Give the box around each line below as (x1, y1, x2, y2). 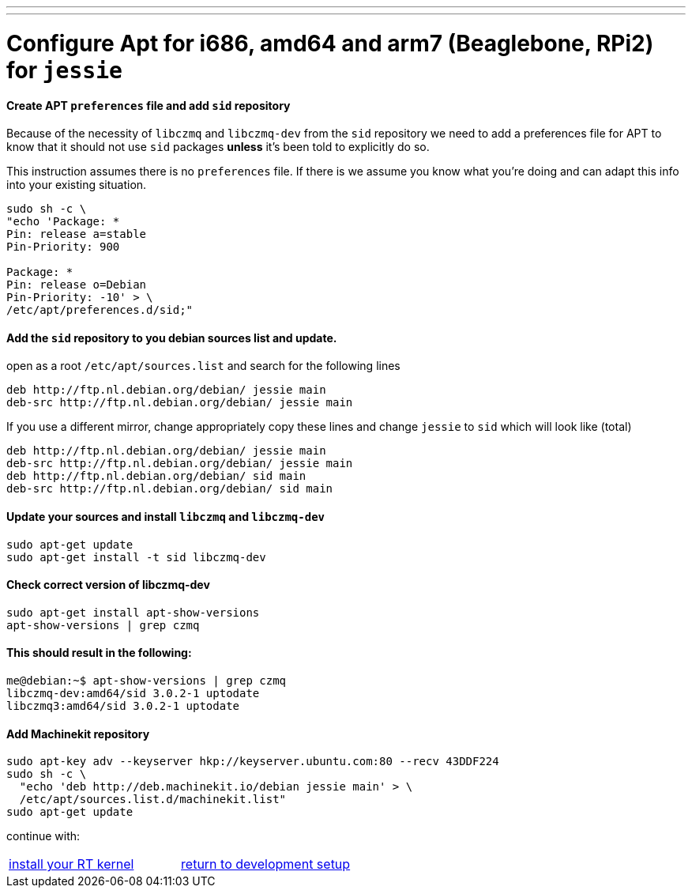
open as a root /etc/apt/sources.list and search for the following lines (6, 359, 401, 373)
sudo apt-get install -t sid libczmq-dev (6, 550, 266, 564)
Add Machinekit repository (6, 726, 150, 741)
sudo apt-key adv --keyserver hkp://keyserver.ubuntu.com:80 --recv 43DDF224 (6, 755, 499, 768)
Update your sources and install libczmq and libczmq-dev (6, 509, 325, 523)
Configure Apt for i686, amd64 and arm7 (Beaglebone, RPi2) (6, 29, 654, 57)
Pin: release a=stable (6, 228, 147, 241)
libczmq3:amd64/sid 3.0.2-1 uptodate (6, 699, 240, 712)
